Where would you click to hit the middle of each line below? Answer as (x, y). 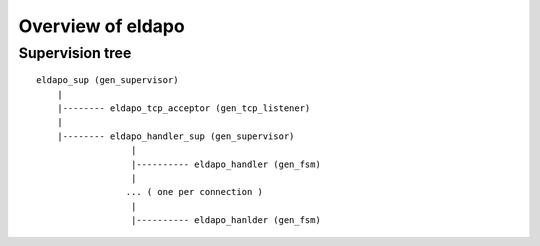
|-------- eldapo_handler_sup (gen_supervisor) (175, 136)
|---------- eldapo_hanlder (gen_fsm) (226, 220)
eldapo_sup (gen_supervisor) (107, 80)
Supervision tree (75, 53)
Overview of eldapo (101, 26)
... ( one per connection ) (194, 192)
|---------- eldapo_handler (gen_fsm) (226, 164)
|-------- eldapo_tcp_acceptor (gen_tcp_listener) (183, 108)
